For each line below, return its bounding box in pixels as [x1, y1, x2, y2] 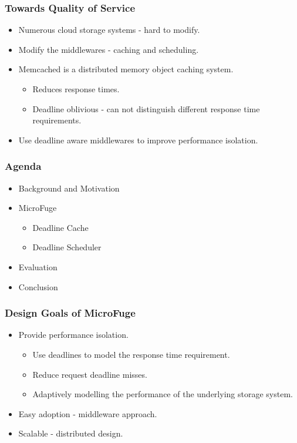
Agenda [5, 159, 42, 173]
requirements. [32, 114, 82, 126]
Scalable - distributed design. [18, 427, 123, 439]
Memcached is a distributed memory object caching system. [18, 63, 234, 75]
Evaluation [18, 260, 58, 273]
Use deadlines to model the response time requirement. [32, 348, 230, 360]
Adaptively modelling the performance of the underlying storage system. [32, 388, 293, 400]
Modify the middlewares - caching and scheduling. [18, 43, 199, 55]
